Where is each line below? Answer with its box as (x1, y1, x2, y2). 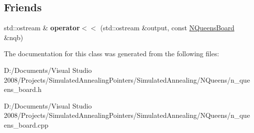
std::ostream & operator (4, 22, 80, 33)
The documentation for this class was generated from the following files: (4, 48, 219, 59)
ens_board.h (4, 84, 42, 94)
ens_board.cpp (4, 119, 49, 130)
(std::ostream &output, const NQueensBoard (100, 22, 234, 33)
